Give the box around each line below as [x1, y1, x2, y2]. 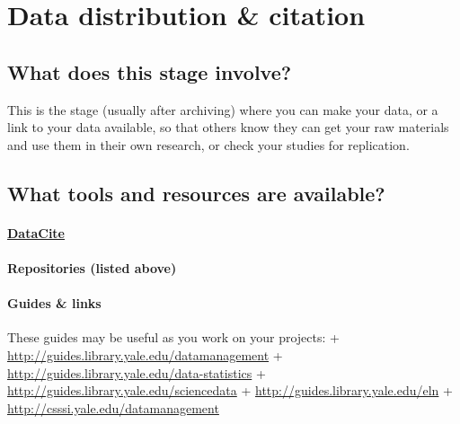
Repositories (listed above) [7, 258, 177, 277]
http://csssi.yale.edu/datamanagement [7, 398, 219, 417]
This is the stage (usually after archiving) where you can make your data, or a [7, 100, 438, 119]
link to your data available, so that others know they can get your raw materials [7, 118, 449, 137]
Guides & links [7, 294, 102, 313]
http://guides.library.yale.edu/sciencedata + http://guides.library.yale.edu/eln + [7, 381, 453, 400]
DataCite [7, 223, 65, 242]
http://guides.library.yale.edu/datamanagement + [7, 345, 283, 364]
